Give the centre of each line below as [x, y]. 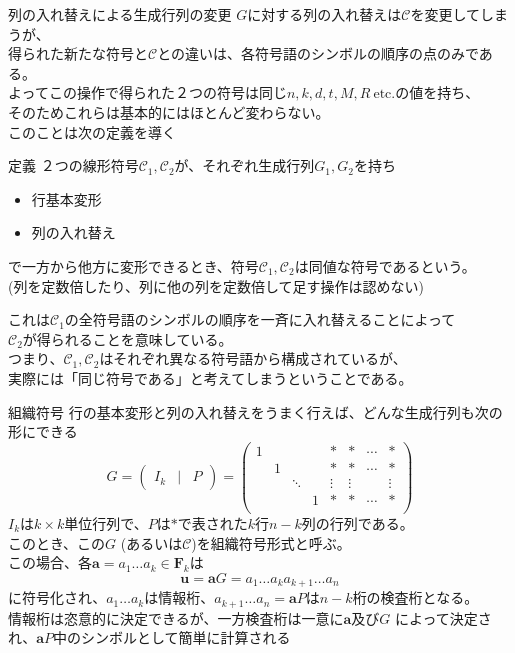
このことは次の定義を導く [92, 131]
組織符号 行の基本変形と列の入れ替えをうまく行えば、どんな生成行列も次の [255, 411]
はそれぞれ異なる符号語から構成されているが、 [253, 358]
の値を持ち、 [437, 92]
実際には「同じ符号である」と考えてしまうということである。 [210, 377]
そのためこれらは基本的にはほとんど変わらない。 [169, 111]
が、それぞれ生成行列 [244, 165]
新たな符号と [105, 53]
